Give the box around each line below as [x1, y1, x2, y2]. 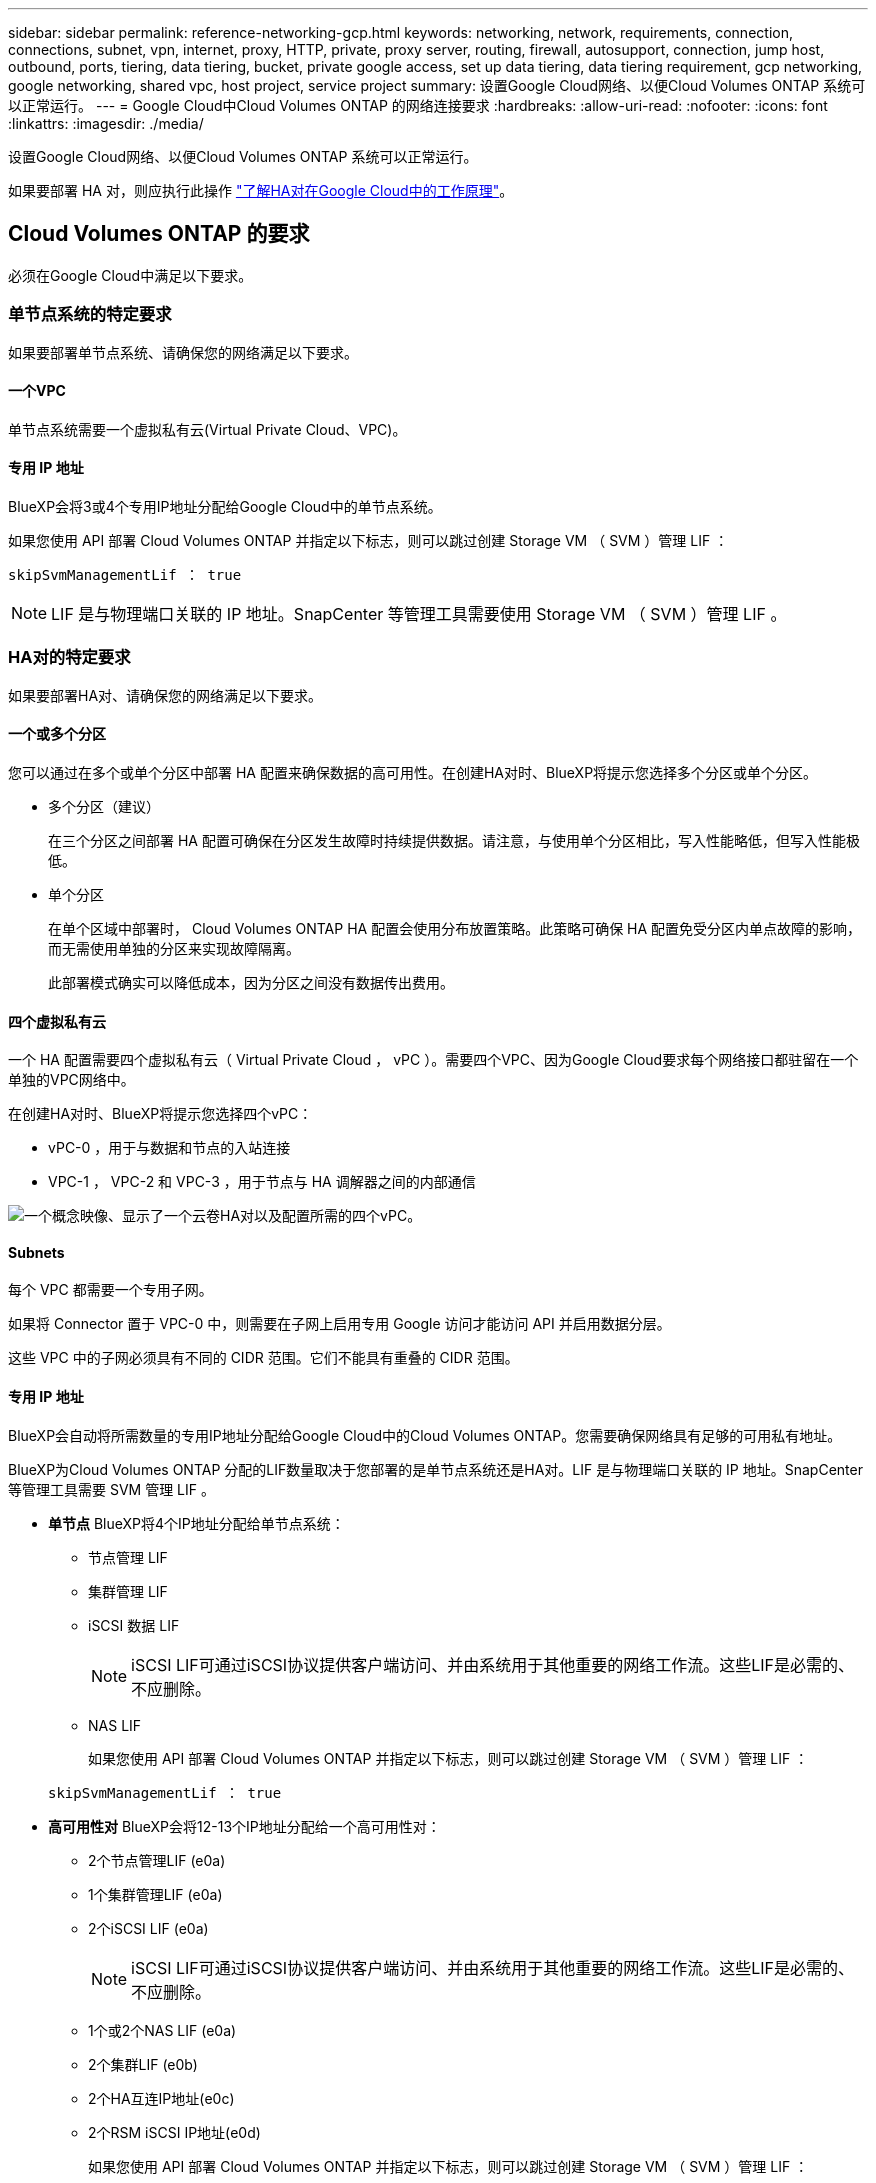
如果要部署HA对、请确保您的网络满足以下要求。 [8, 686, 323, 704]
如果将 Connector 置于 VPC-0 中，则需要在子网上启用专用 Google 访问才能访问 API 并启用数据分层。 [8, 1315, 671, 1333]
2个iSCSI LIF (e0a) [88, 1919, 209, 1937]
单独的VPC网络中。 [8, 1071, 135, 1089]
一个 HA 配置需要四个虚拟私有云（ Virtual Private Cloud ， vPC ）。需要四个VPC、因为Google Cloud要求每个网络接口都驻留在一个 [8, 1051, 859, 1069]
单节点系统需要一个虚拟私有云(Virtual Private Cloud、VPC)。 [8, 420, 407, 438]
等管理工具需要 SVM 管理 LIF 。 [8, 1480, 215, 1498]
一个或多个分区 [8, 725, 106, 743]
